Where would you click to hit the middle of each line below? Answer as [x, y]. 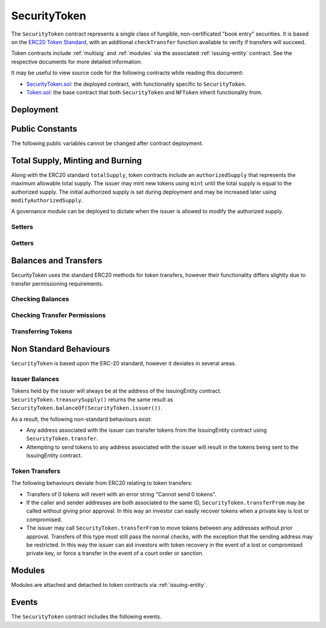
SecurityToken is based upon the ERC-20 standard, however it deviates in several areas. [124, 364]
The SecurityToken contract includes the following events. [86, 617]
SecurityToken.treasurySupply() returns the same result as [92, 399]
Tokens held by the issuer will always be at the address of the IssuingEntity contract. [116, 391]
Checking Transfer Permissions [59, 315]
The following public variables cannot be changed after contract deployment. [107, 143]
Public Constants [44, 129]
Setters [22, 227]
